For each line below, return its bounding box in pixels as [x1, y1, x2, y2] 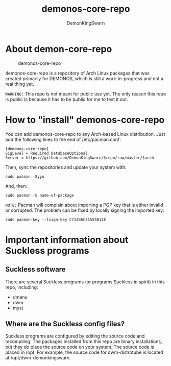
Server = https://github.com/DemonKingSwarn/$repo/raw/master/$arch [5, 155, 154, 160]
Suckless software [5, 265, 66, 274]
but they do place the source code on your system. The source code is [5, 344, 154, 350]
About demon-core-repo [5, 43, 112, 55]
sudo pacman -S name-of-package [5, 192, 74, 198]
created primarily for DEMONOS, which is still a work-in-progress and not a [5, 75, 164, 82]
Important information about [5, 234, 129, 246]
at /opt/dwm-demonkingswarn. [5, 355, 71, 361]
